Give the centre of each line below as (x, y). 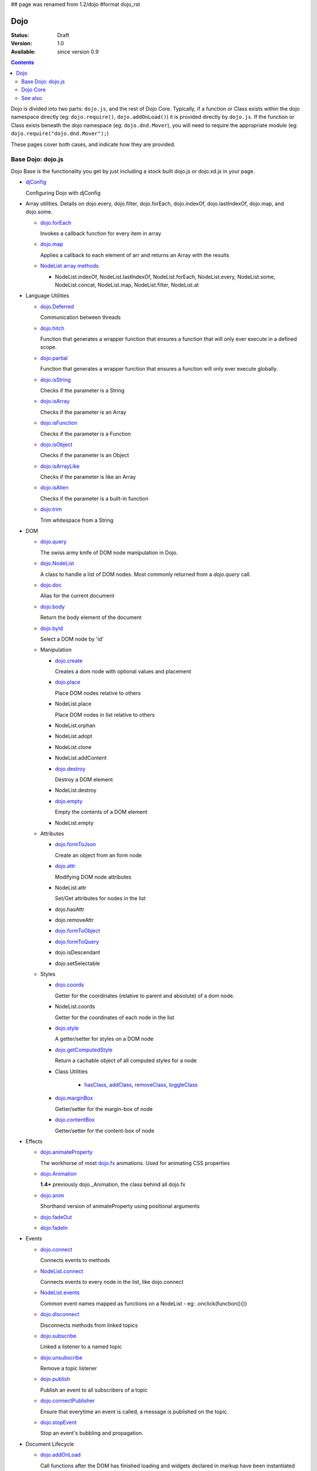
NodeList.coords (75, 1007)
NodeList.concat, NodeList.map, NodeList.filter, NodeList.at (127, 285)
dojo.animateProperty (67, 1152)
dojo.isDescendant (77, 953)
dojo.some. (39, 212)
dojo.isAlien (54, 488)
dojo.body (53, 607)
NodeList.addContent (81, 758)
